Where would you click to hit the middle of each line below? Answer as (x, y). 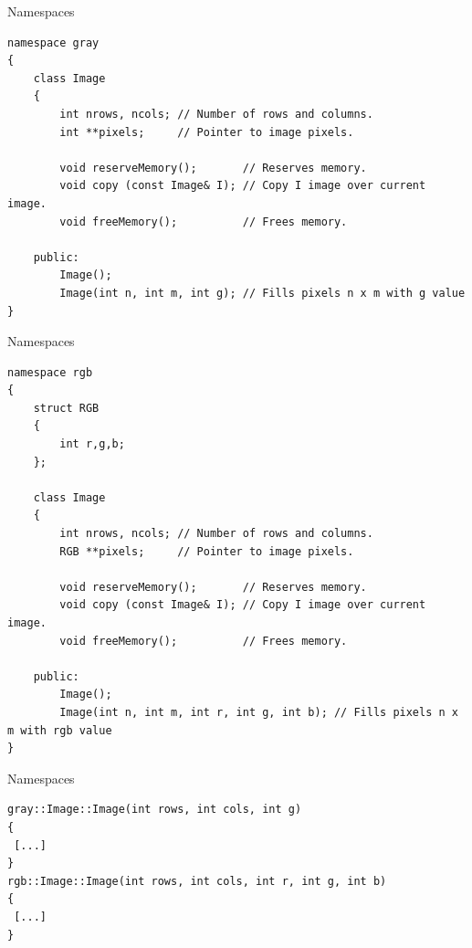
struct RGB (66, 408)
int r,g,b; (92, 444)
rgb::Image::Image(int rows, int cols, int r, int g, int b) (197, 881)
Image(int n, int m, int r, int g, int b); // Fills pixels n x (259, 712)
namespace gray (53, 42)
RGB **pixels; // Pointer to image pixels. (207, 551)
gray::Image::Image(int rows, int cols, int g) (155, 810)
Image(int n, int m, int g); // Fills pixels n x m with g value (262, 293)
